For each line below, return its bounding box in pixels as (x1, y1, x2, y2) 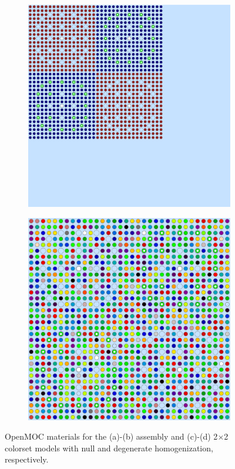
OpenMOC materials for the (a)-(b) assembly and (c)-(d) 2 (5, 430, 218, 443)
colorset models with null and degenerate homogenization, (5, 441, 213, 454)
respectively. (5, 453, 49, 465)
